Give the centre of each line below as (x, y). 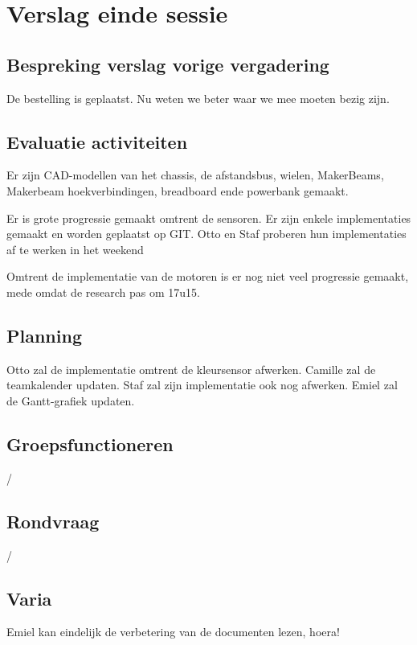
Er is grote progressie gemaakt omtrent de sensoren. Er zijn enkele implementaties (209, 218)
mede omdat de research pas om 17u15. (103, 292)
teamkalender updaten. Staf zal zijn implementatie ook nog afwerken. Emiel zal (202, 385)
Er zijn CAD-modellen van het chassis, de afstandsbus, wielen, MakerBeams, (195, 175)
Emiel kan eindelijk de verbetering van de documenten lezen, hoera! (173, 632)
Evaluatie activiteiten (97, 141)
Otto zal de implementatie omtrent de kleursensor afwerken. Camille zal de (191, 369)
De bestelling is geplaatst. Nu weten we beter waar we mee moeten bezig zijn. (198, 98)
